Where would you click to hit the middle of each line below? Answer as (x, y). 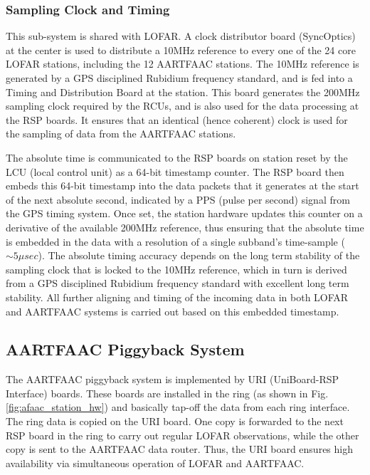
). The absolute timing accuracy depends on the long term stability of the (199, 255)
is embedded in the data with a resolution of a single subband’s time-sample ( (175, 241)
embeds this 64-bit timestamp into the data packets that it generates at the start (183, 186)
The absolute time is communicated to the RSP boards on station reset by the (177, 157)
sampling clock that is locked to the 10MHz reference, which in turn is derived (176, 269)
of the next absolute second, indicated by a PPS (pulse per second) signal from (178, 199)
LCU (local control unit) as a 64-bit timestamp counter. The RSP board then (175, 171)
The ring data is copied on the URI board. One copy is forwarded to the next (175, 421)
